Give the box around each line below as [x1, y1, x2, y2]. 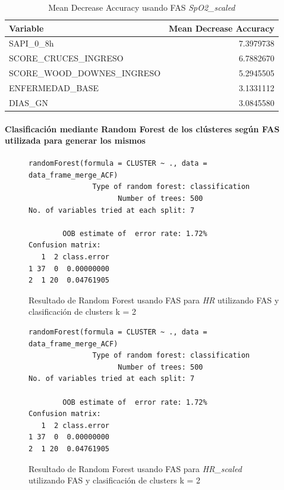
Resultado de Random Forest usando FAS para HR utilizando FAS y [29, 293, 279, 306]
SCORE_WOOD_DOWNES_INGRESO [9, 67, 161, 79]
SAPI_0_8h [9, 37, 54, 49]
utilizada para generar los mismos [5, 134, 146, 147]
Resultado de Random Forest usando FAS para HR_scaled [29, 462, 242, 475]
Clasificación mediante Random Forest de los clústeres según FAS [5, 122, 280, 135]
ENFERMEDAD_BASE [9, 81, 99, 94]
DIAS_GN [9, 96, 49, 108]
